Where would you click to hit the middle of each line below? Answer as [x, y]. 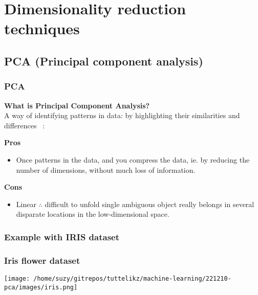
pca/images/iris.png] [41, 287]
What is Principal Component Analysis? [77, 105]
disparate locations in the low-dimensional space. [93, 214]
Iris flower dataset [42, 260]
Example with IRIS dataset [62, 236]
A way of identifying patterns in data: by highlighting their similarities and [122, 115]
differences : [25, 125]
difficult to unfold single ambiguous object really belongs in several [149, 204]
